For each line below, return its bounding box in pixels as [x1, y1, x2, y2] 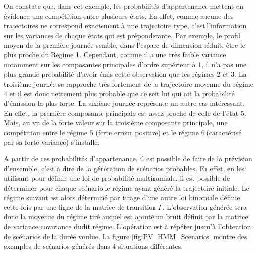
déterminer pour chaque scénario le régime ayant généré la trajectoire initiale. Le [4, 182, 249, 193]
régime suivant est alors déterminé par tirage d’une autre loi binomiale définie [4, 192, 240, 203]
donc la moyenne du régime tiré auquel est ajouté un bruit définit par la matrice [4, 211, 248, 222]
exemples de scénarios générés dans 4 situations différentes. [4, 241, 183, 251]
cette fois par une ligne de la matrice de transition [4, 202, 156, 212]
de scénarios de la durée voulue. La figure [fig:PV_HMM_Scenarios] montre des [4, 231, 247, 241]
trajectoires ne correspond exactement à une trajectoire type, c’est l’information [4, 20, 247, 31]
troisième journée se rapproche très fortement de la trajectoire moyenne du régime [4, 78, 253, 89]
